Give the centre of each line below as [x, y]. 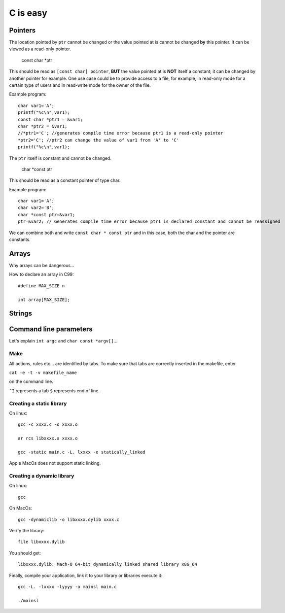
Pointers [22, 30]
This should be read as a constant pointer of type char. [65, 180]
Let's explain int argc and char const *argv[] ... [63, 341]
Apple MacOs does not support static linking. [55, 463]
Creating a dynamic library [42, 476]
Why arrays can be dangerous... [42, 265]
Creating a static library [38, 403]
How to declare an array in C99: [41, 274]
